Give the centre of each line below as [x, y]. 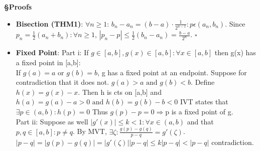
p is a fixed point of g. [199, 112]
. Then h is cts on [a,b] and [120, 92]
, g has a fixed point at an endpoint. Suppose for [172, 72]
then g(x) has [235, 52]
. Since [235, 23]
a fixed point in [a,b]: [48, 62]
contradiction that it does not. [62, 82]
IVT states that [204, 102]
